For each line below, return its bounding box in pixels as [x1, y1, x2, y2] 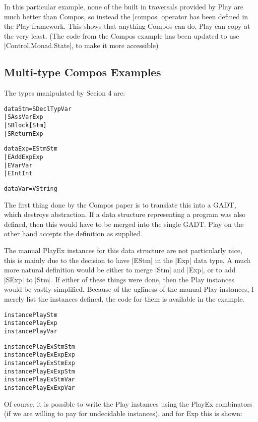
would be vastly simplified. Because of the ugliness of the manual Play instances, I [4, 284, 254, 294]
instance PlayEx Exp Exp [4, 351, 75, 359]
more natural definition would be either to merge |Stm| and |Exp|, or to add [4, 264, 236, 275]
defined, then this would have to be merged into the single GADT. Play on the [4, 218, 244, 229]
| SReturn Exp [4, 130, 43, 137]
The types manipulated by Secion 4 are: [4, 88, 125, 98]
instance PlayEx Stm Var [4, 376, 75, 383]
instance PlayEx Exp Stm [4, 368, 75, 375]
